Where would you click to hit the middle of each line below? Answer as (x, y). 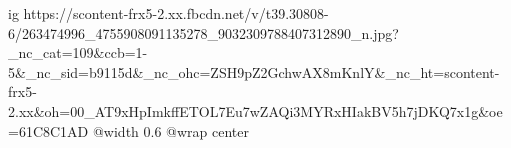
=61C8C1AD (48, 130)
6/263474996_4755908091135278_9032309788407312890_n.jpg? (203, 32)
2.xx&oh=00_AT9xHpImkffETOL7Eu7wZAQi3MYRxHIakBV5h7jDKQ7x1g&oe (255, 110)
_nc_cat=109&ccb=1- (78, 52)
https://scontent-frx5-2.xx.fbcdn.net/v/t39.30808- (176, 13)
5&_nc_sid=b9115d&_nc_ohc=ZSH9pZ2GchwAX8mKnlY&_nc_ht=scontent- (254, 71)
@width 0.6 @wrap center (170, 130)
